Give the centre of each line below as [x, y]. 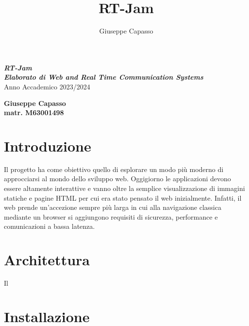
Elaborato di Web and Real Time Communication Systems [104, 77]
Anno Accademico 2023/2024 [47, 86]
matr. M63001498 [34, 112]
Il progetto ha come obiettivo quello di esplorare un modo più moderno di [114, 169]
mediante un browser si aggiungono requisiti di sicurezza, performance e [111, 216]
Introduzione [48, 146]
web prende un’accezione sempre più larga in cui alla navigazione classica [113, 207]
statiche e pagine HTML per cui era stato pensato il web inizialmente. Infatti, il [123, 197]
